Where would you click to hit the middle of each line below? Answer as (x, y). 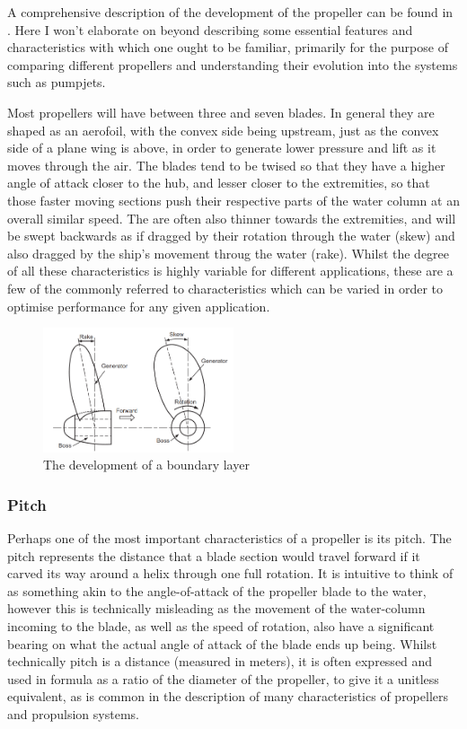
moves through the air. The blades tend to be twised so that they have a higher (226, 165)
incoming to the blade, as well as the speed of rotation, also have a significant (221, 625)
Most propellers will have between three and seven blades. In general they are (221, 112)
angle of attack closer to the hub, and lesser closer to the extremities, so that (219, 183)
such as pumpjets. (57, 82)
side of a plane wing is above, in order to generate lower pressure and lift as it (222, 148)
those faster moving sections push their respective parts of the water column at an (233, 200)
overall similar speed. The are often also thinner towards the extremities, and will (232, 218)
